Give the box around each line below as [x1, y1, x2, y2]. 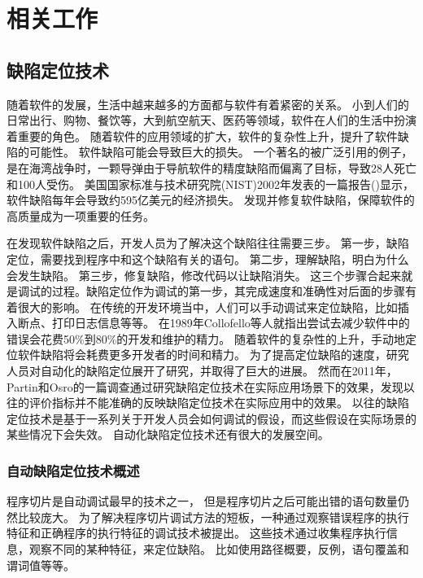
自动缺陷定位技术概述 [7, 460, 140, 480]
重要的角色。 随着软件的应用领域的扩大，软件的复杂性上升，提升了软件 [17, 127, 398, 144]
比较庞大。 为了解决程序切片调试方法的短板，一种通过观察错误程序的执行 [17, 508, 409, 525]
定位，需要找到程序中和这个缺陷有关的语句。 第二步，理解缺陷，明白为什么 [7, 250, 409, 267]
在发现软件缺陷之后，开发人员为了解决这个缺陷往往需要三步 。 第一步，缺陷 [7, 234, 409, 252]
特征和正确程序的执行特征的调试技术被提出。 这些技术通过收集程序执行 [7, 524, 386, 541]
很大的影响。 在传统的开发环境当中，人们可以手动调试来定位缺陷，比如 [17, 298, 398, 315]
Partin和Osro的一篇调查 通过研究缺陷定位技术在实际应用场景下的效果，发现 [7, 378, 403, 395]
